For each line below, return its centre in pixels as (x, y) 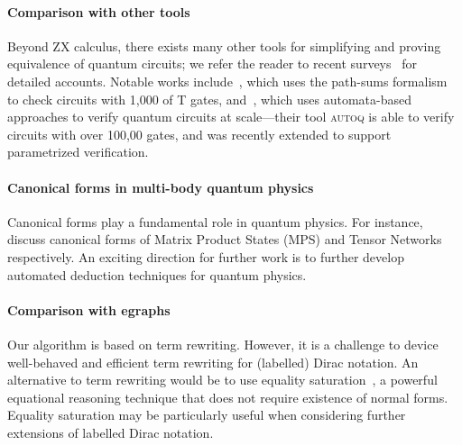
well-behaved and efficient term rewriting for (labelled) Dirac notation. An (213, 362)
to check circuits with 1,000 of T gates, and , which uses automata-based (209, 99)
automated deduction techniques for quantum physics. (157, 274)
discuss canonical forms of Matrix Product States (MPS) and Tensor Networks (225, 239)
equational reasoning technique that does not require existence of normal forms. (228, 397)
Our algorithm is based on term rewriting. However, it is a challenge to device (223, 344)
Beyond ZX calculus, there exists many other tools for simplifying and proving (224, 45)
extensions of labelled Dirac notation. (111, 432)
